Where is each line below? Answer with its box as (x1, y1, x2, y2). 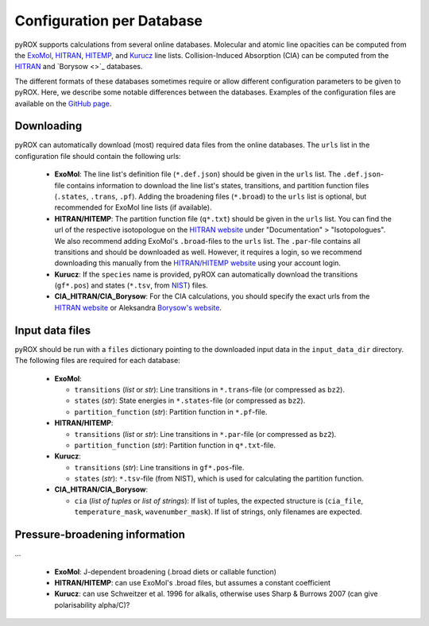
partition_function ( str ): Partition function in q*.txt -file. (74, 440, 276, 450)
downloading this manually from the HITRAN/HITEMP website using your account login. (54, 258, 342, 268)
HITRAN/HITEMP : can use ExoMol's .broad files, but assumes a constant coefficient (54, 578, 331, 587)
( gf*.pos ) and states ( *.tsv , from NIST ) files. (54, 280, 208, 290)
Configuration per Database (14, 12, 203, 29)
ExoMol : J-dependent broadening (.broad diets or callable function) (54, 566, 277, 576)
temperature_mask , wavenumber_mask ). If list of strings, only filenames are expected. (74, 507, 362, 516)
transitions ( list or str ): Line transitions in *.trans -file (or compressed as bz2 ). (74, 384, 346, 394)
